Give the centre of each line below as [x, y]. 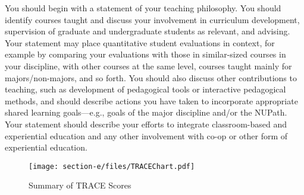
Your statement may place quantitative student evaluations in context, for [140, 42]
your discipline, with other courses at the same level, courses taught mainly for [148, 65]
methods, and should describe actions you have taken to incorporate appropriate [151, 100]
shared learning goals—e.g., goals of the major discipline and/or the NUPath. [146, 112]
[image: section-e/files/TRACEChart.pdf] [112, 166]
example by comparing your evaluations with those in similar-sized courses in [145, 54]
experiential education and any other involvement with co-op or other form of [146, 135]
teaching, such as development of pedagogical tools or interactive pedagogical [145, 89]
